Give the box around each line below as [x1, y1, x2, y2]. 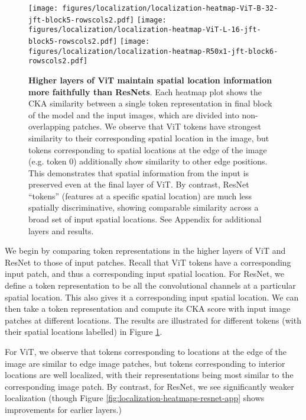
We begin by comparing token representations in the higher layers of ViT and [5, 244, 286, 257]
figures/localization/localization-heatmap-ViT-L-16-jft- [28, 25, 261, 34]
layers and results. [28, 224, 94, 237]
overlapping [28, 120, 70, 133]
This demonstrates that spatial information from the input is [28, 166, 249, 179]
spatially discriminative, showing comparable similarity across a [28, 201, 259, 214]
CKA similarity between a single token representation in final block [28, 97, 272, 109]
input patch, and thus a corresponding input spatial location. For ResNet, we [5, 267, 284, 280]
